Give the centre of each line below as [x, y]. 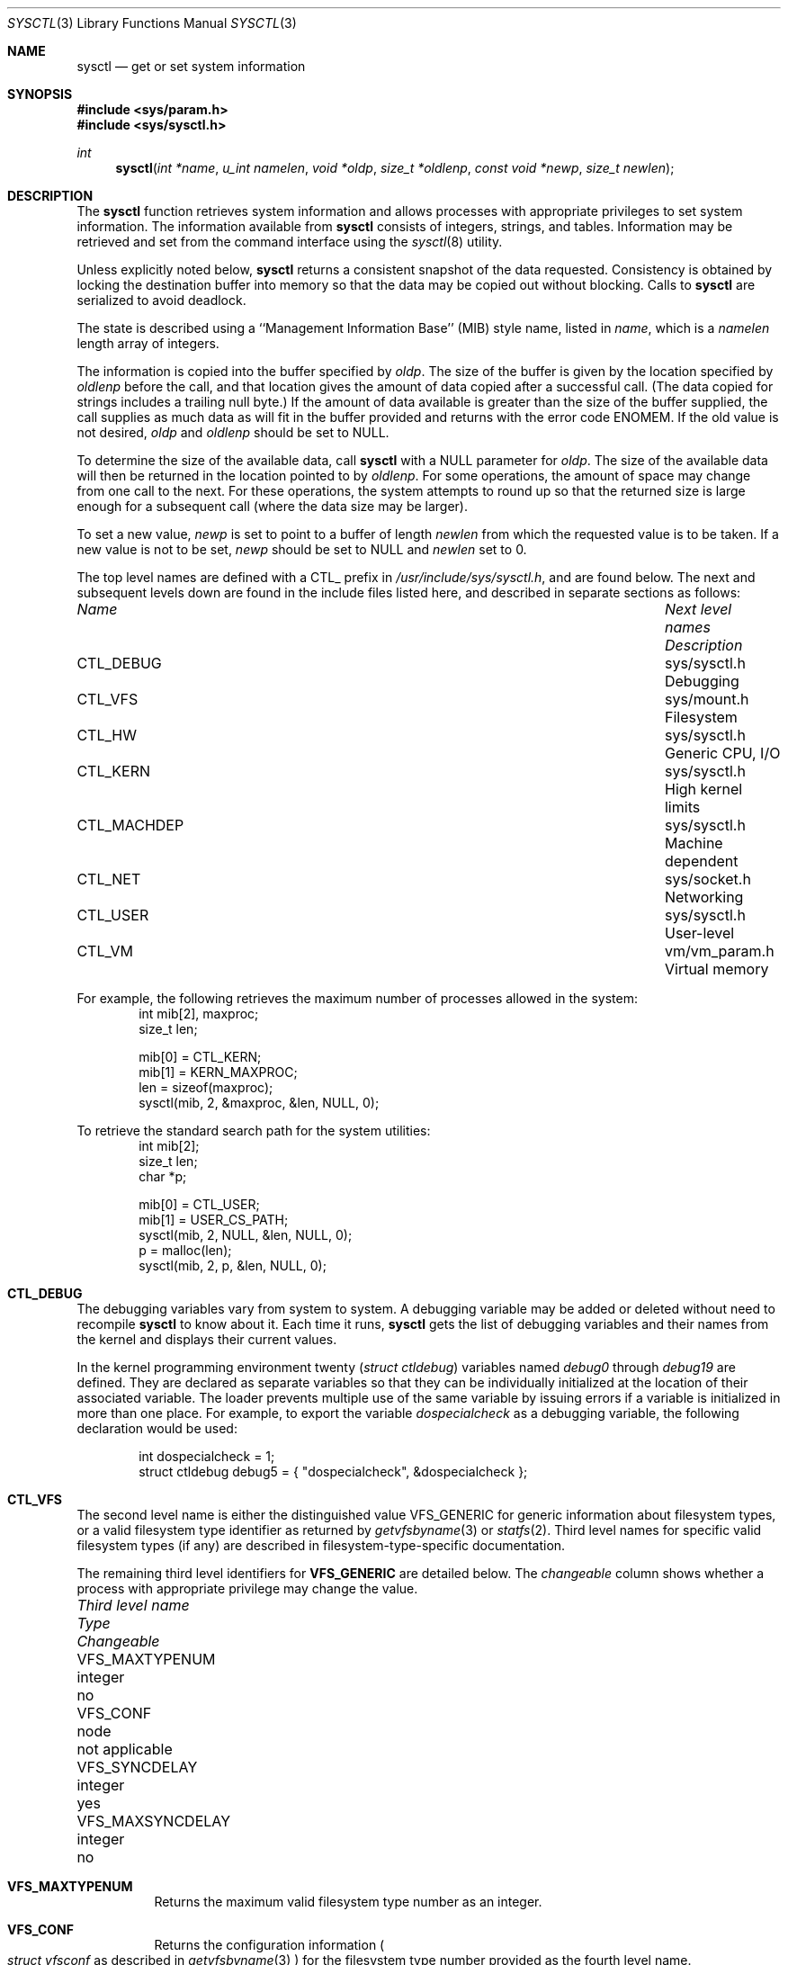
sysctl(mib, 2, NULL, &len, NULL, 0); [246, 1235]
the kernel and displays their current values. [207, 1339]
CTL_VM [105, 951]
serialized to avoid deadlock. [161, 300]
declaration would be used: [157, 1428]
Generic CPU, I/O [722, 753]
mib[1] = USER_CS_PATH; [214, 1220]
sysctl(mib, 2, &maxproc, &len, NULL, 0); [259, 1103]
